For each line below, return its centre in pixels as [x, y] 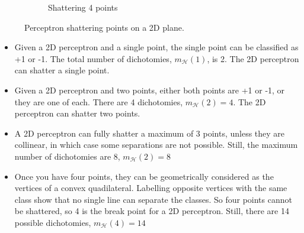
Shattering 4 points [83, 7]
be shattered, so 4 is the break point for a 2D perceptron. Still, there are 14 [152, 211]
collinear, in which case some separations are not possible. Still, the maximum [156, 145]
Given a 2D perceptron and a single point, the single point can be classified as [156, 47]
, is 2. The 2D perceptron [253, 58]
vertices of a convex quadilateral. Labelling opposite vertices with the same [151, 188]
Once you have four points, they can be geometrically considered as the [144, 176]
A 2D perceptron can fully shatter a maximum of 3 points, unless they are [150, 133]
